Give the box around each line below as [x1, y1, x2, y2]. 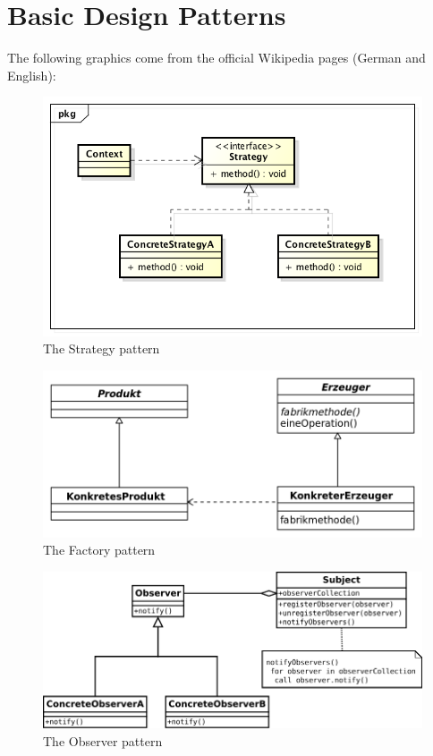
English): [7, 65, 56, 84]
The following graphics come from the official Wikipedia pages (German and [7, 48, 426, 67]
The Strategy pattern [43, 339, 160, 358]
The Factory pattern [43, 540, 156, 559]
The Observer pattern [43, 731, 163, 750]
